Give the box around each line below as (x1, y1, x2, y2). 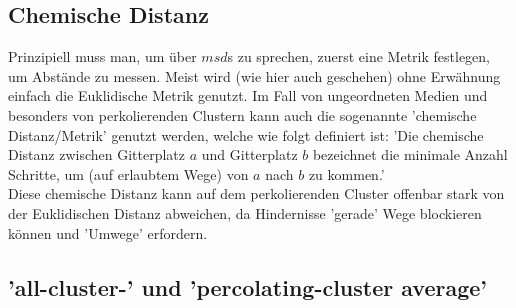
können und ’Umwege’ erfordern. (8, 222, 208, 243)
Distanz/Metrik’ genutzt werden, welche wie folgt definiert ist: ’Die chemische (8, 124, 484, 145)
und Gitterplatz (201, 144, 298, 165)
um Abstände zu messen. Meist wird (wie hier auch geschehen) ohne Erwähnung (8, 65, 501, 86)
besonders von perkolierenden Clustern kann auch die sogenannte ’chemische (8, 104, 477, 125)
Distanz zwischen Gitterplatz (8, 144, 186, 165)
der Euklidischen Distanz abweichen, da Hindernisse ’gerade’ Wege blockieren (8, 202, 482, 223)
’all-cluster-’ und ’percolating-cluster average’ (8, 271, 488, 302)
